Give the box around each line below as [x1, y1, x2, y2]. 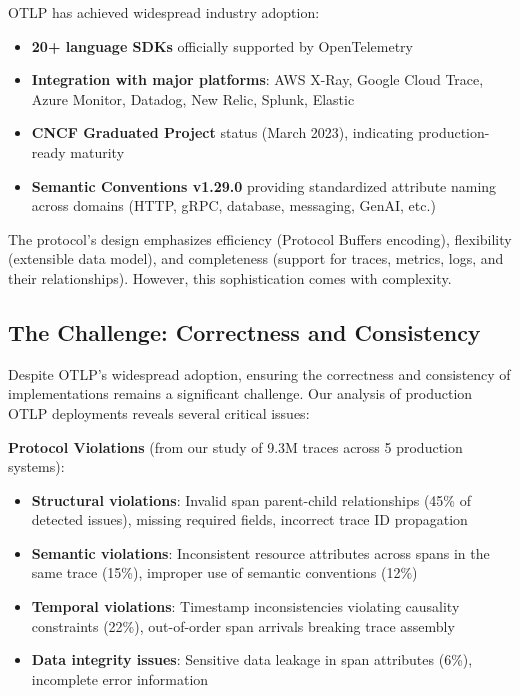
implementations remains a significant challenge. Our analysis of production [8, 383, 473, 404]
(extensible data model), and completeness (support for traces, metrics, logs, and [8, 248, 504, 269]
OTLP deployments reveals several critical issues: [8, 402, 310, 423]
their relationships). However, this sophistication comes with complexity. [8, 267, 452, 288]
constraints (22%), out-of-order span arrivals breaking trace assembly [31, 615, 455, 636]
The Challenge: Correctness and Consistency [8, 316, 481, 347]
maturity [70, 141, 125, 162]
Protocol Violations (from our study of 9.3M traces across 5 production [8, 436, 463, 457]
